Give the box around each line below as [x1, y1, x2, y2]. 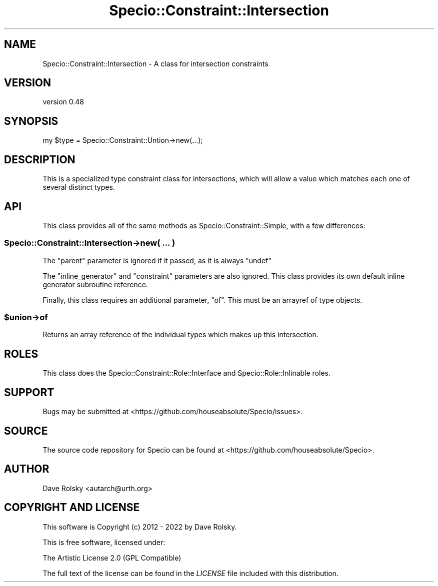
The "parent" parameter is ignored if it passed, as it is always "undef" [42, 256, 271, 265]
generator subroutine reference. [42, 280, 148, 289]
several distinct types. [42, 183, 115, 192]
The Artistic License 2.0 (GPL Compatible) [42, 553, 181, 562]
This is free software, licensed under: [42, 538, 165, 547]
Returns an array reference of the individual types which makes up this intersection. [42, 330, 318, 339]
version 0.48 [42, 97, 84, 106]
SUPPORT [4, 386, 54, 399]
